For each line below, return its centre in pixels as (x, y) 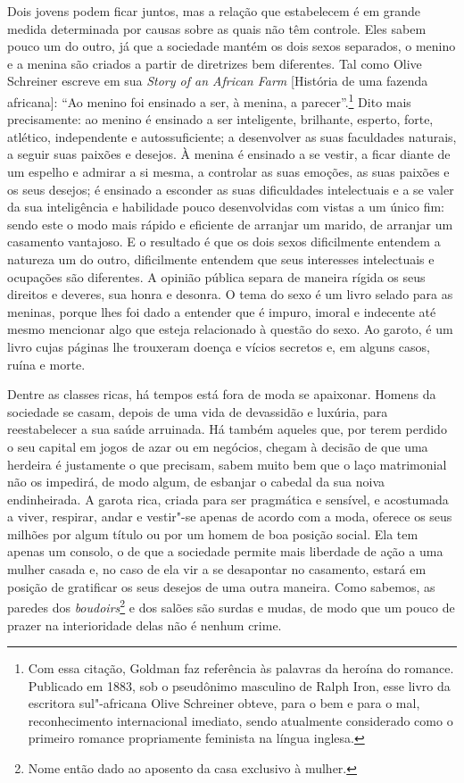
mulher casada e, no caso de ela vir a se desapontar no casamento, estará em (217, 569)
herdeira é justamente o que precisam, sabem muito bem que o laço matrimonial (227, 464)
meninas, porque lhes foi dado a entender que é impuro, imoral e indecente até (222, 311)
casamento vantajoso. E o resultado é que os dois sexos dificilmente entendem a (224, 242)
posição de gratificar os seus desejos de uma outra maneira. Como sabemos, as (221, 586)
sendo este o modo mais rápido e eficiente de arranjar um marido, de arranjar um (230, 224)
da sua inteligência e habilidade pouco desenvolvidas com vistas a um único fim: (226, 207)
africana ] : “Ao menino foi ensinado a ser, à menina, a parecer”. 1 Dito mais (209, 100)
